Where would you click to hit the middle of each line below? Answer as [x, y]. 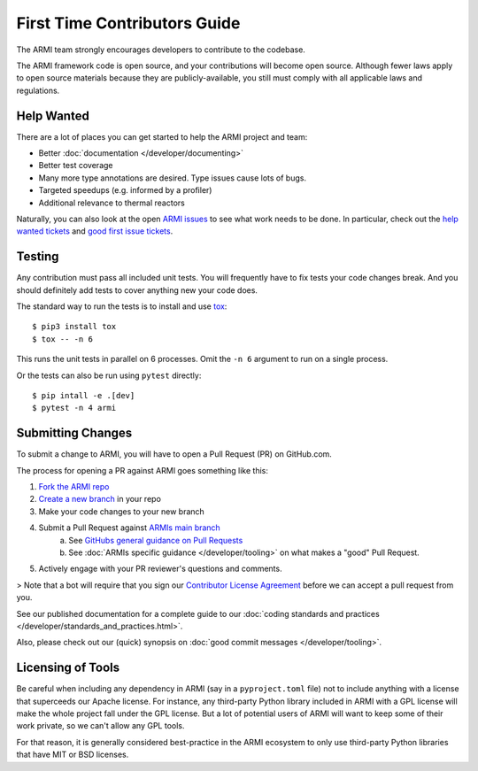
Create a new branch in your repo [100, 499]
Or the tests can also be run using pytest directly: [109, 375]
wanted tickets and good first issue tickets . [95, 231]
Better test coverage [76, 166]
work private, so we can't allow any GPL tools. [100, 726]
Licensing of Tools [68, 668]
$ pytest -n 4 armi [74, 408]
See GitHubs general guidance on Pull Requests [156, 540]
